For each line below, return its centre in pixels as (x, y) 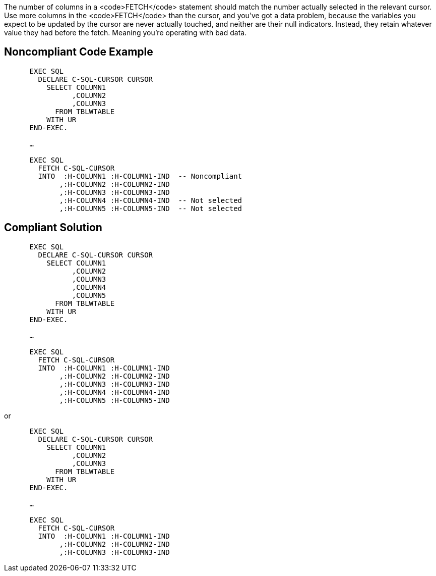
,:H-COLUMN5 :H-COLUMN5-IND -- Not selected (151, 208)
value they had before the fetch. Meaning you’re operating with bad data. (126, 33)
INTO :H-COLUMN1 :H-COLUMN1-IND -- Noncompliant (140, 176)
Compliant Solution (53, 228)
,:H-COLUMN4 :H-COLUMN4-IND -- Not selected (151, 200)
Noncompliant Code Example (79, 52)
